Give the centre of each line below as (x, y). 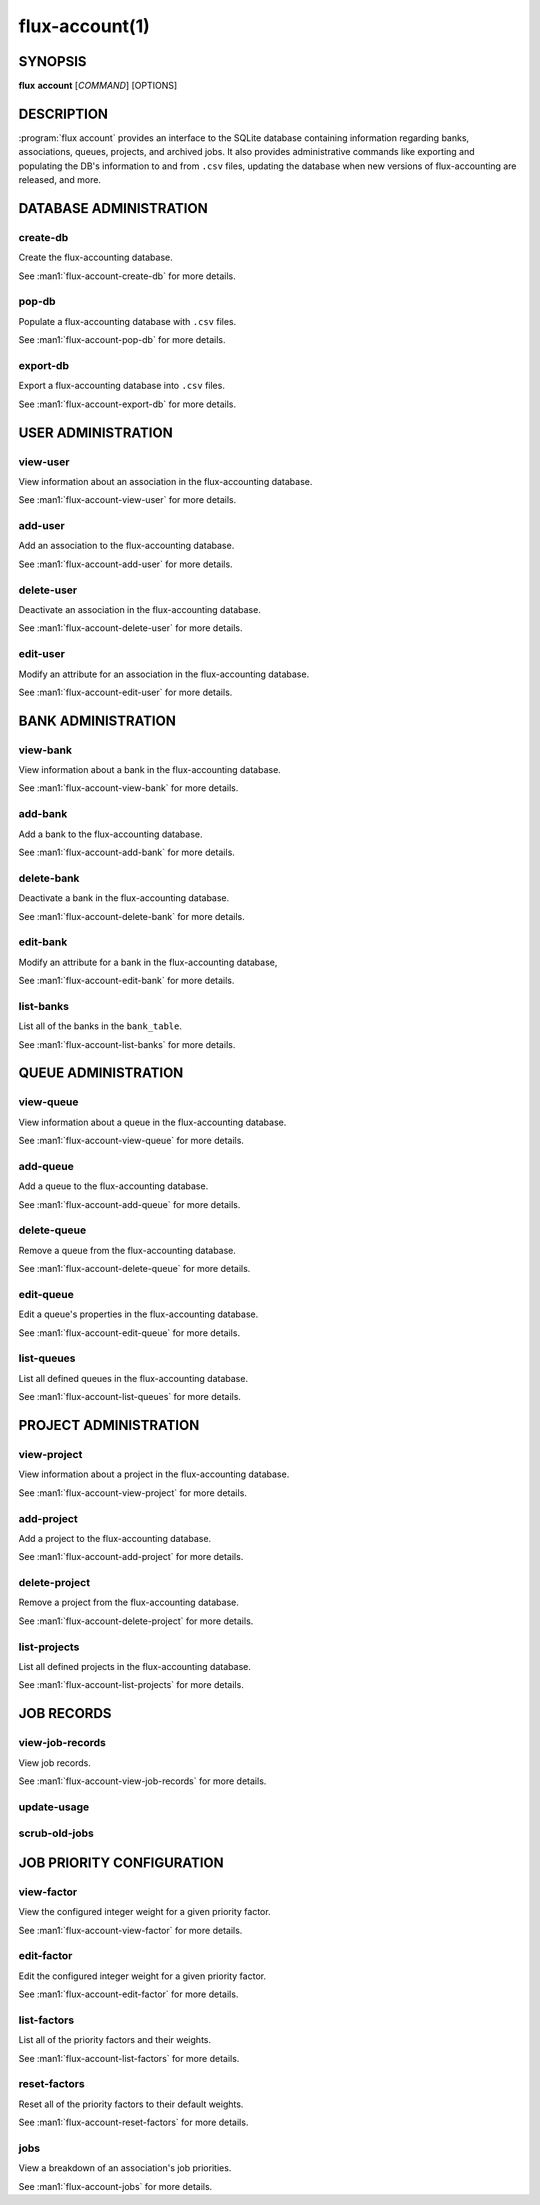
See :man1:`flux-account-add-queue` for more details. (129, 1204)
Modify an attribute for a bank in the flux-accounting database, (148, 962)
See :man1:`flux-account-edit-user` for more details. (125, 692)
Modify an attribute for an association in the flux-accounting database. (164, 674)
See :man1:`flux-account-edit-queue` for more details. (129, 1332)
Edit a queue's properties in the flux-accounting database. (138, 1314)
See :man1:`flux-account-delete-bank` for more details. (131, 916)
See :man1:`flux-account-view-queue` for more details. (131, 1141)
